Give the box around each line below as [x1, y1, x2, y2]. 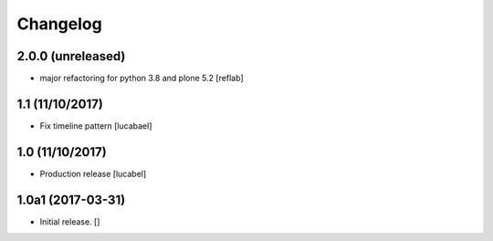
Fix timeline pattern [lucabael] [39, 120, 152, 131]
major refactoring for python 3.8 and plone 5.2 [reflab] [39, 73, 244, 84]
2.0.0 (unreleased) [16, 48, 126, 64]
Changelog [16, 14, 102, 34]
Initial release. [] [39, 215, 100, 227]
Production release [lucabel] [39, 168, 147, 179]
